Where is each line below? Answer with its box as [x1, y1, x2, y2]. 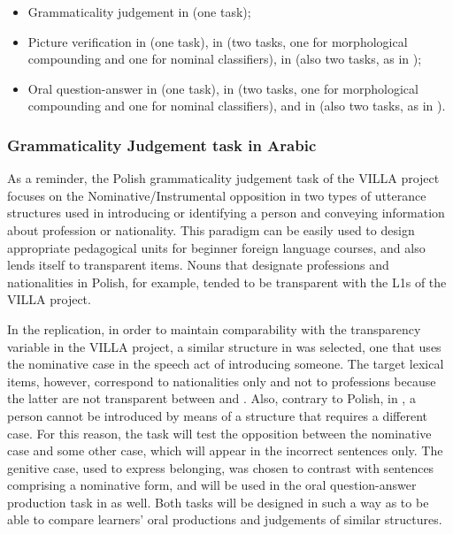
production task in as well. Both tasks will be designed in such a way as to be [7, 492, 429, 511]
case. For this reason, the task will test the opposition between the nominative [7, 423, 432, 442]
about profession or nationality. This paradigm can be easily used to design [7, 220, 415, 239]
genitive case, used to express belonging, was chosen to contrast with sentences [7, 458, 434, 477]
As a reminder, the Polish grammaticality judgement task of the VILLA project [7, 169, 440, 187]
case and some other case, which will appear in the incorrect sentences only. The [7, 441, 443, 460]
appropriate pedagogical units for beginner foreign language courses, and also [7, 238, 426, 256]
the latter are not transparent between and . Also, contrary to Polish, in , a [7, 389, 416, 408]
